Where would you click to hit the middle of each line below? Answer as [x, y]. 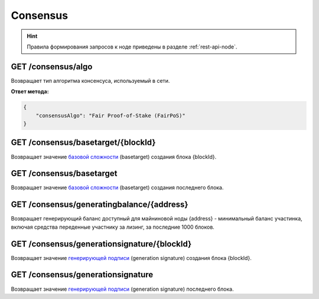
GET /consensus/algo [52, 66]
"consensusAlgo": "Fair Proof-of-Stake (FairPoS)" [110, 116]
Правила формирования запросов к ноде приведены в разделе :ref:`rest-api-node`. [132, 47]
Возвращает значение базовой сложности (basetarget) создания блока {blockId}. [114, 157]
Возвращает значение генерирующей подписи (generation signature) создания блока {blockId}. [131, 258]
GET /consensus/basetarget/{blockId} [83, 143]
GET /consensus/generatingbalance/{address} [100, 205]
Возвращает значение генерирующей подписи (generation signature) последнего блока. [122, 289]
